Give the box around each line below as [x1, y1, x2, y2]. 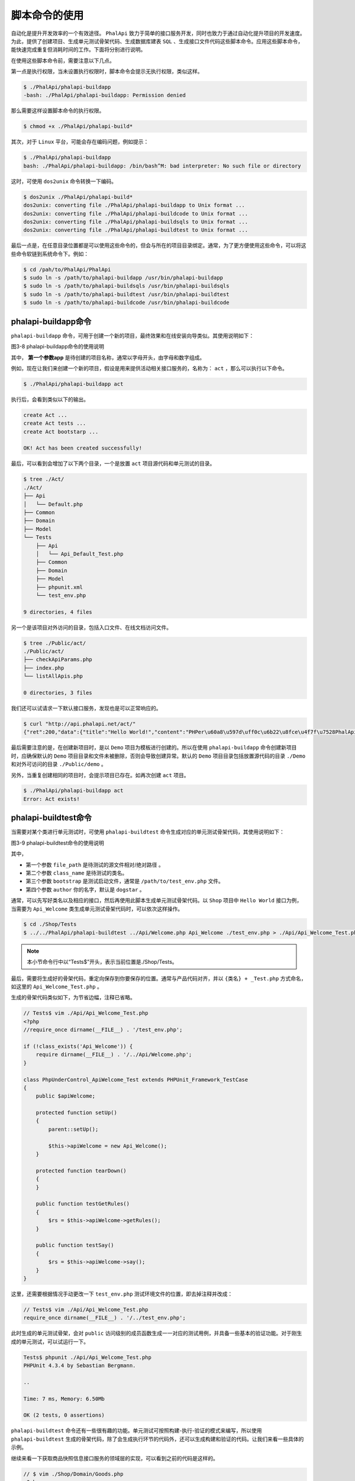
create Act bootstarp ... [23, 428, 99, 435]
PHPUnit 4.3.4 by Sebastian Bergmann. [23, 1363, 136, 1369]
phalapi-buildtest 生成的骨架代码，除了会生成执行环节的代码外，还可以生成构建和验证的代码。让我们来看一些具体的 [11, 1435, 304, 1442]
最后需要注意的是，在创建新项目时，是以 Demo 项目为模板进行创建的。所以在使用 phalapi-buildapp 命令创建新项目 [11, 744, 297, 751]
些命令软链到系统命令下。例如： [11, 250, 89, 257]
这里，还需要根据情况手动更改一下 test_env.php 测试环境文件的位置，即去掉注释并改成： [11, 1290, 233, 1297]
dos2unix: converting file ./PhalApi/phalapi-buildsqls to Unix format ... [23, 218, 248, 225]
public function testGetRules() [35, 1200, 130, 1207]
